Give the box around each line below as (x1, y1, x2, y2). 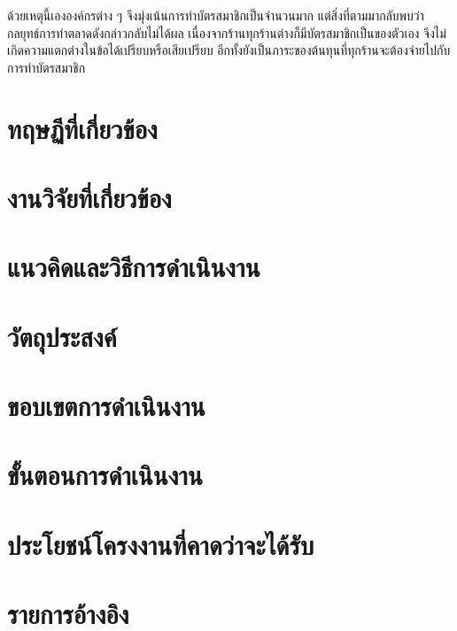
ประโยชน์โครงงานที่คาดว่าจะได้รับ (7, 526, 314, 562)
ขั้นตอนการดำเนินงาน (7, 457, 203, 493)
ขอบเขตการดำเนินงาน (7, 388, 205, 424)
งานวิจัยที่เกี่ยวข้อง (7, 179, 172, 215)
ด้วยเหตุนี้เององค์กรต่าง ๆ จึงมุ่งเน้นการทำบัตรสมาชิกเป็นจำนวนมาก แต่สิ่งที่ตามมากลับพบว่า (7, 6, 424, 24)
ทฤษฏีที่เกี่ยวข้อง (7, 110, 158, 146)
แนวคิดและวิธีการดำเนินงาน (7, 249, 260, 285)
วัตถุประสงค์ (7, 318, 117, 354)
